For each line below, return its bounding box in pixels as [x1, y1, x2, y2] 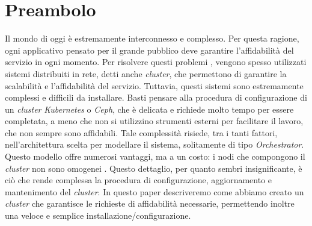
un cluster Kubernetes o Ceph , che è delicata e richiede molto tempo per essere [5, 102, 294, 115]
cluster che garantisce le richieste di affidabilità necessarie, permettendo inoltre [5, 197, 295, 210]
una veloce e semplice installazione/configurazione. [5, 209, 191, 222]
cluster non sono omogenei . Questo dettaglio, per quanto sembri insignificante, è [5, 162, 302, 174]
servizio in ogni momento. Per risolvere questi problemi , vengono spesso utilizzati [5, 55, 307, 68]
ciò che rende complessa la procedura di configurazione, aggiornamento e [5, 174, 272, 186]
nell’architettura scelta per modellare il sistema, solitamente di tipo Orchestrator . [5, 138, 304, 151]
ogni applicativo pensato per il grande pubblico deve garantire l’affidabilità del [5, 43, 294, 56]
